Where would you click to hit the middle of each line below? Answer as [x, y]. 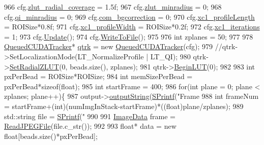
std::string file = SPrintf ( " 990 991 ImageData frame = [90, 116]
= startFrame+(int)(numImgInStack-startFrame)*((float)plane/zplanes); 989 [124, 106]
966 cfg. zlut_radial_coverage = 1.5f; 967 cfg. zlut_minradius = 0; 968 [113, 7]
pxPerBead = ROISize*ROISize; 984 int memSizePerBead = [98, 76]
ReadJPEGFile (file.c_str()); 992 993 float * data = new [90, 126]
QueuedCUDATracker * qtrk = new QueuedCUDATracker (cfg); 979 [109, 46]
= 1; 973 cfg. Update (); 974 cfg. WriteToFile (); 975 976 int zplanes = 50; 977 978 [129, 36]
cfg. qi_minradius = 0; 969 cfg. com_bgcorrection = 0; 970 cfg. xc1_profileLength [129, 16]
